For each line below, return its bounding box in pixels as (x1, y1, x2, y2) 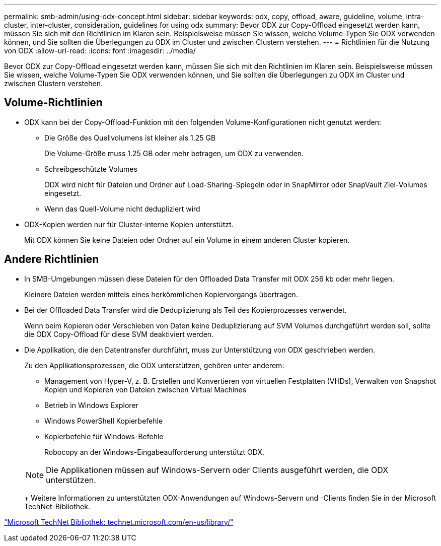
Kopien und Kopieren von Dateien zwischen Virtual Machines (44, 385, 247, 394)
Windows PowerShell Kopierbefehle (44, 416, 163, 425)
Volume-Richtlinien (4, 96, 103, 109)
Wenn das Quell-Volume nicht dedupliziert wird (44, 204, 200, 213)
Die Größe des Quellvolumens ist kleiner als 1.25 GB (44, 133, 216, 142)
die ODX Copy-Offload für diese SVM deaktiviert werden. (24, 329, 214, 338)
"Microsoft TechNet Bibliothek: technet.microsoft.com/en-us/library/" (4, 517, 234, 526)
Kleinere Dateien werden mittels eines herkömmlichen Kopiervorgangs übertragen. (24, 290, 298, 299)
